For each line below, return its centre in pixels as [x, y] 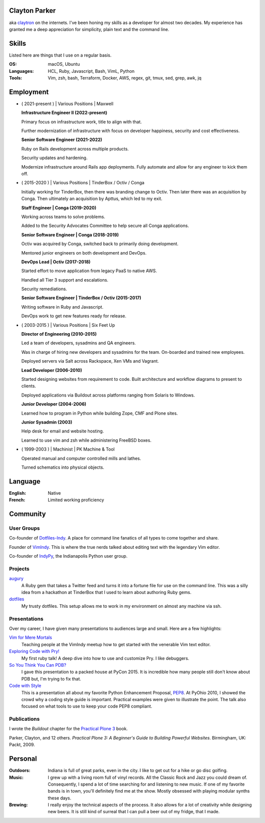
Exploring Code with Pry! [34, 652]
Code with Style [25, 686]
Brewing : [18, 805]
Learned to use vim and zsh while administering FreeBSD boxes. [86, 440]
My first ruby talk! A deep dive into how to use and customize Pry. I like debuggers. [105, 658]
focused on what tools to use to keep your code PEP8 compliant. [87, 706]
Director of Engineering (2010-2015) [59, 334]
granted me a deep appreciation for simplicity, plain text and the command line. [89, 29]
